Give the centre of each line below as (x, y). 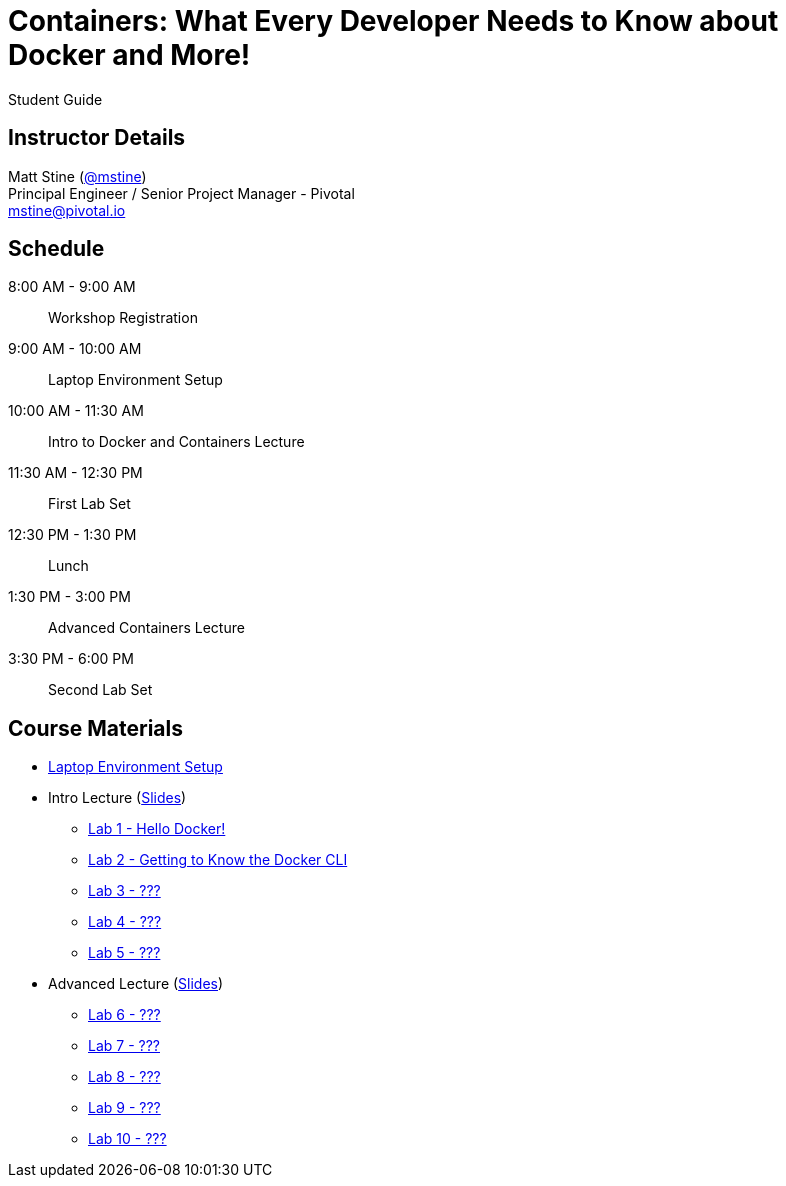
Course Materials (96, 728)
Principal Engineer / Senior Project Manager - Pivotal (181, 193)
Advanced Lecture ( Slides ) (136, 984)
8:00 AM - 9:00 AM (72, 287)
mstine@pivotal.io (67, 210)
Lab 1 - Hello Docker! (157, 829)
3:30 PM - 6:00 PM (71, 659)
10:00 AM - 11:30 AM (76, 411)
